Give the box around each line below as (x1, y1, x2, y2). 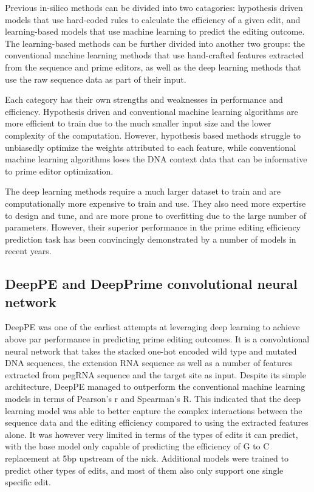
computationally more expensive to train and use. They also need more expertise (5, 196, 306, 209)
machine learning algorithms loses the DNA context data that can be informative (5, 153, 307, 165)
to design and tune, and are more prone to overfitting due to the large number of (5, 209, 307, 221)
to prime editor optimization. (5, 164, 114, 177)
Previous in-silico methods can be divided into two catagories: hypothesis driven (5, 1, 303, 13)
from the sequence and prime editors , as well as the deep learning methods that (5, 60, 301, 73)
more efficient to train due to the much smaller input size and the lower (5, 117, 271, 130)
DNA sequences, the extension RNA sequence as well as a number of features (5, 356, 293, 369)
